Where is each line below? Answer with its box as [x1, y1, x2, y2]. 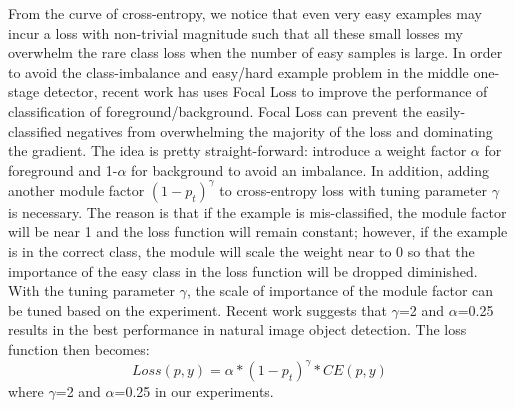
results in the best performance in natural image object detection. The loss [8, 319, 467, 340]
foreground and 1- [8, 159, 118, 180]
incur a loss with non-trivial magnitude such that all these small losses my [8, 22, 463, 43]
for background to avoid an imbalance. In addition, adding [131, 159, 489, 180]
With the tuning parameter [8, 280, 175, 301]
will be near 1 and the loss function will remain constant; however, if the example [8, 221, 508, 242]
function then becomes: [8, 339, 150, 359]
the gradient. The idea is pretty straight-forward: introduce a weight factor [8, 140, 467, 161]
